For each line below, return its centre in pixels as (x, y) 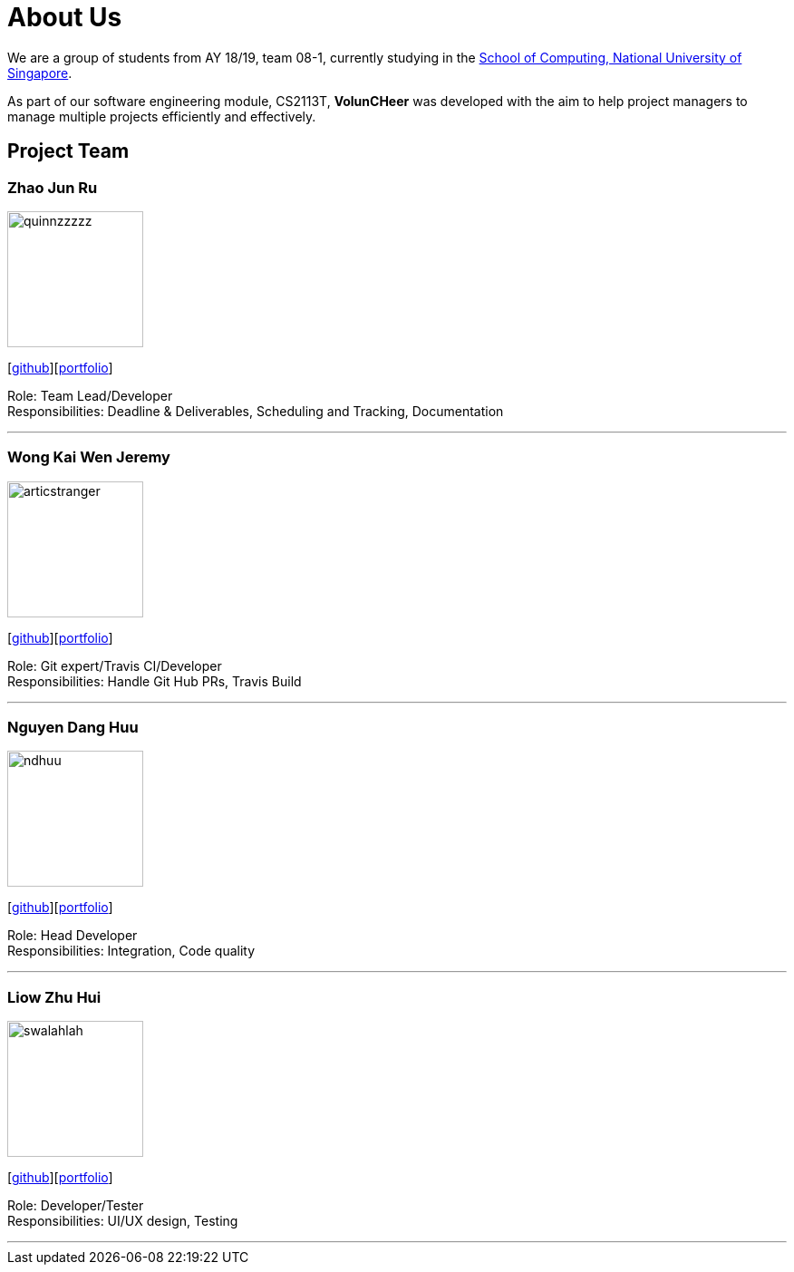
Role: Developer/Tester (76, 1206)
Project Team (68, 151)
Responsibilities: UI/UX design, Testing (123, 1221)
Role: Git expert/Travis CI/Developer (115, 665)
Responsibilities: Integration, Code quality (131, 951)
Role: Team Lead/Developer (90, 395)
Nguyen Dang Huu (73, 728)
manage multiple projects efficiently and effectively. (162, 116)
